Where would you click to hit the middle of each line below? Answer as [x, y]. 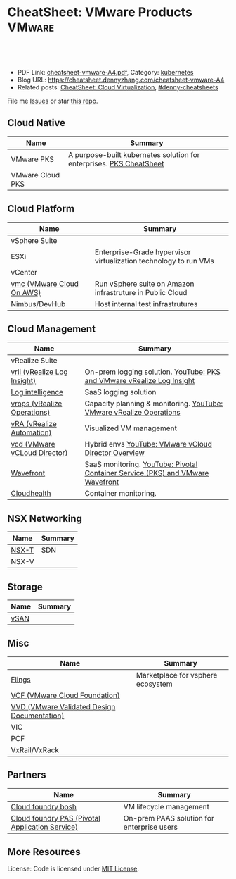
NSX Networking [45, 518]
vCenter [24, 272]
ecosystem [154, 684]
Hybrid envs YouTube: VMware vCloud [148, 444]
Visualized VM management [131, 428]
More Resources [44, 852]
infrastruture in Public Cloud [141, 292]
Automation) [31, 432]
